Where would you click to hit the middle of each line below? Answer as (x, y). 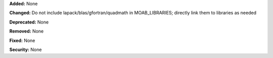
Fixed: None (22, 40)
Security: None (26, 49)
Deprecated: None (29, 22)
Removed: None (27, 31)
